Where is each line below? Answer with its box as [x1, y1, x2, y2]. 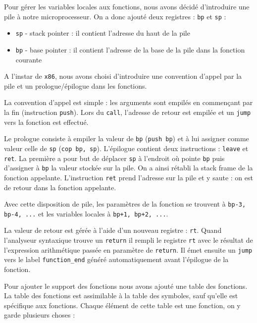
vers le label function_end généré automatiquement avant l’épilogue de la [4, 254, 229, 265]
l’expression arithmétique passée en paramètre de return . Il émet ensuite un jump [4, 244, 253, 255]
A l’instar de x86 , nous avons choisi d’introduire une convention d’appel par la [4, 71, 242, 81]
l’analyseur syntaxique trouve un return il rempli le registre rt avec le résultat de [4, 235, 253, 245]
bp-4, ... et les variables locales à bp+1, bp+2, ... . [4, 208, 168, 218]
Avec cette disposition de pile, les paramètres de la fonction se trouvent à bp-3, [4, 199, 246, 209]
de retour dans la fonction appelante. [4, 182, 116, 192]
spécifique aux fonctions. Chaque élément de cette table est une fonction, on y [4, 300, 241, 310]
